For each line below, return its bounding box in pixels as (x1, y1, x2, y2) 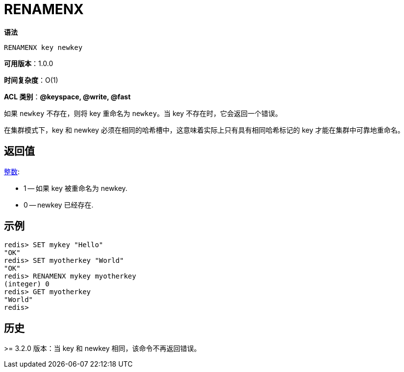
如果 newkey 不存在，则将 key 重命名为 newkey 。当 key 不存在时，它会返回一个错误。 (4, 109, 282, 117)
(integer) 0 (4, 280, 50, 288)
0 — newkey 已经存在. (24, 200, 94, 209)
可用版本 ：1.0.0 (4, 59, 53, 68)
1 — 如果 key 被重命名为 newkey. (24, 184, 127, 192)
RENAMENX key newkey (4, 43, 83, 51)
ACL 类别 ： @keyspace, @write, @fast (4, 92, 131, 101)
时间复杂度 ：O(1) (4, 75, 58, 84)
